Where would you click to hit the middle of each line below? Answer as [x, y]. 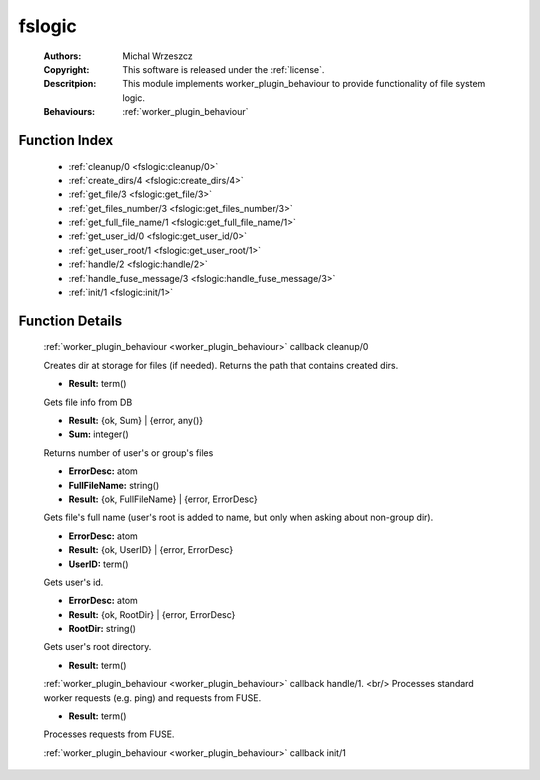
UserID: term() [98, 564]
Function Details [70, 320]
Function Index [66, 140]
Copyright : [66, 69]
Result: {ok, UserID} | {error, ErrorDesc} [151, 550]
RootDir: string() [102, 629]
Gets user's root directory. [97, 647]
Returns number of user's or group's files [128, 452]
